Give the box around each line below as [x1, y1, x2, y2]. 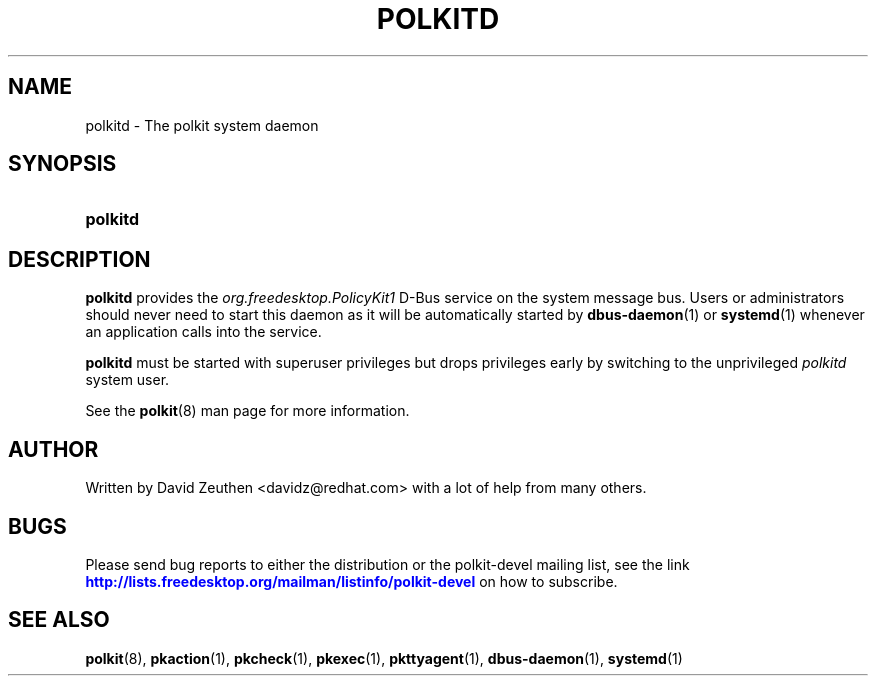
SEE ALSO [8, 607, 110, 633]
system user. [85, 371, 170, 389]
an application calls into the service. [85, 323, 322, 341]
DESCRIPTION [8, 246, 151, 272]
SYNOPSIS [8, 151, 117, 177]
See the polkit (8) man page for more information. [85, 402, 410, 420]
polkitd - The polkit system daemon [85, 116, 319, 134]
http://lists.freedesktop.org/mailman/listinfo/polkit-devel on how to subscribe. [85, 572, 618, 590]
